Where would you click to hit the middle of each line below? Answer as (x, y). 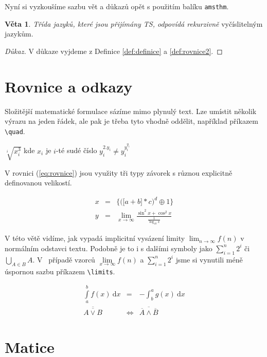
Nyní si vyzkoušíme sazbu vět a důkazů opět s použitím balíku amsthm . (117, 6)
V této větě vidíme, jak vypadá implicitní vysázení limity (95, 238)
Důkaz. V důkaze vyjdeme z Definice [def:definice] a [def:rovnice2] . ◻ (114, 51)
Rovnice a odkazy (69, 86)
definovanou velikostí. (38, 183)
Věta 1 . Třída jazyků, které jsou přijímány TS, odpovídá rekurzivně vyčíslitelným (134, 23)
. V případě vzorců (64, 259)
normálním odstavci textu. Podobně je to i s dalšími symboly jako (109, 248)
